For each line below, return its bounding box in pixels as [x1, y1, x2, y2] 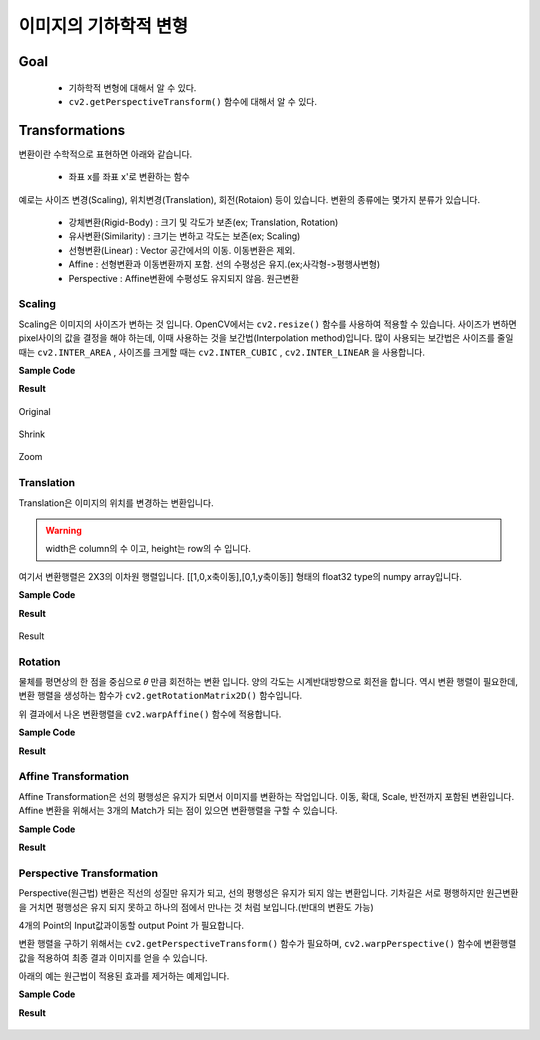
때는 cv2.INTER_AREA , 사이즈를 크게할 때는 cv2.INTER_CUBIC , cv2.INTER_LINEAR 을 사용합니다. [18, 346, 425, 358]
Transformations [18, 121, 126, 139]
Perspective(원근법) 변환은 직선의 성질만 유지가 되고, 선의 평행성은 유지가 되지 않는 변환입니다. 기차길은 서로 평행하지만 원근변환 [18, 887, 519, 899]
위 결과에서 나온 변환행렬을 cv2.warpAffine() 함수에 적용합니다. [18, 708, 282, 720]
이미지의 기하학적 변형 [18, 15, 189, 37]
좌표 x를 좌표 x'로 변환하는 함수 [68, 171, 190, 183]
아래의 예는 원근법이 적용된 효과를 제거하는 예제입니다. [18, 970, 230, 982]
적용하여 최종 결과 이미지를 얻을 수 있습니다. [36, 951, 209, 964]
